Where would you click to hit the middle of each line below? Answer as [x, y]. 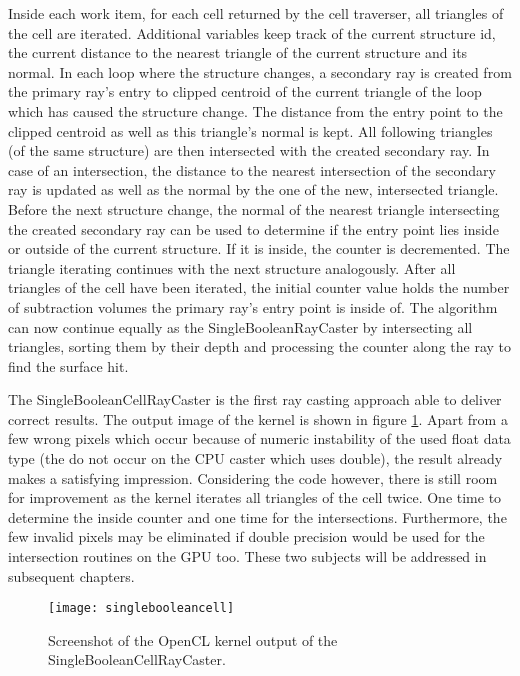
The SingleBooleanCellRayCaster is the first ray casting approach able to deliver [255, 399]
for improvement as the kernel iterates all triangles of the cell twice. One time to [255, 497]
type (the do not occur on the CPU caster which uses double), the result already [255, 458]
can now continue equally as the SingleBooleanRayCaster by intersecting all [240, 326]
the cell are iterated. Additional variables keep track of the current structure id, [252, 32]
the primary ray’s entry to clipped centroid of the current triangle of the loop [245, 91]
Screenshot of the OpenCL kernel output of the [193, 639]
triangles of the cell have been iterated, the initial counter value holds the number [259, 287]
